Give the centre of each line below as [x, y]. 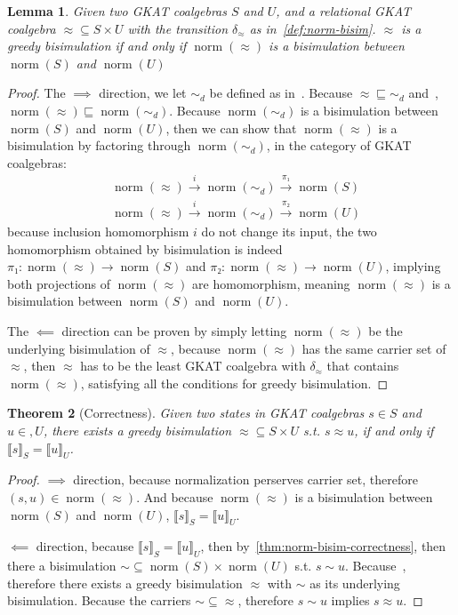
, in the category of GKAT [339, 145]
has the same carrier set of [374, 348]
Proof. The [36, 93]
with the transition [178, 28]
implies [350, 600]
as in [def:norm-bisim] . [313, 28]
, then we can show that [231, 128]
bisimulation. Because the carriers [99, 600]
